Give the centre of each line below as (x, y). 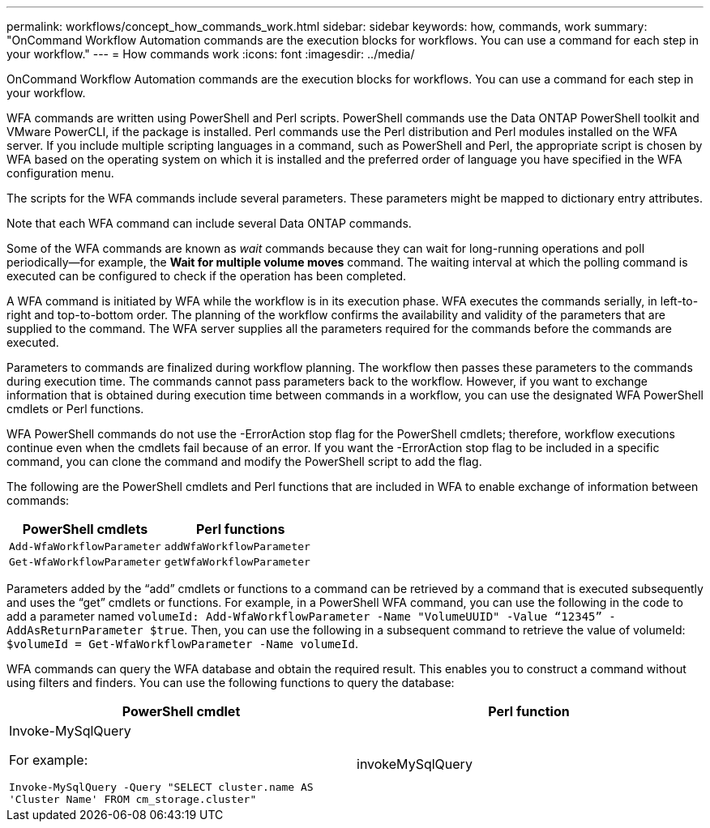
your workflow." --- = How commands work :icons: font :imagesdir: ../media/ (211, 54)
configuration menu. (60, 173)
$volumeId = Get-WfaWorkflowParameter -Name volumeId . (182, 644)
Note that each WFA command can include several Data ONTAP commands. (209, 223)
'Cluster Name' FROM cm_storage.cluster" (133, 799)
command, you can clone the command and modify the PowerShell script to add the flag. (244, 461)
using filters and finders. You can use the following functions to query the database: (231, 683)
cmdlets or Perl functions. (75, 409)
